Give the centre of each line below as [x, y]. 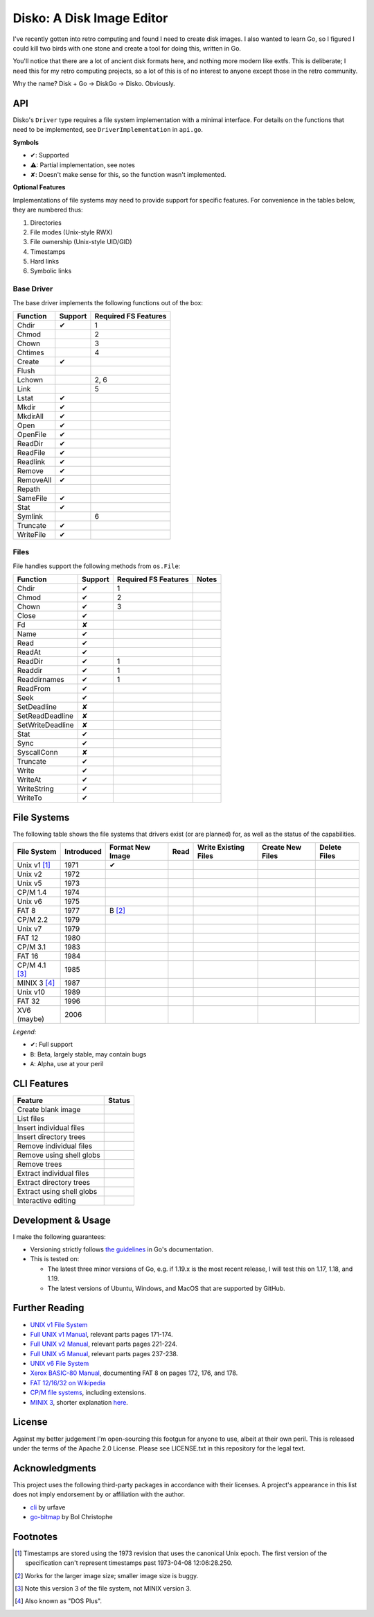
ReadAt [29, 652]
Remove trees [39, 1164]
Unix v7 [29, 929]
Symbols [26, 142]
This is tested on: [55, 1259]
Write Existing [221, 848]
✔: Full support [51, 1045]
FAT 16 [28, 956]
